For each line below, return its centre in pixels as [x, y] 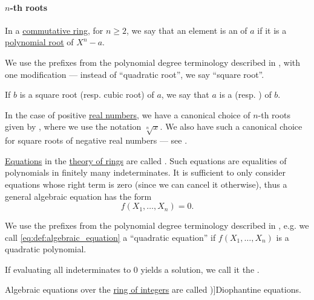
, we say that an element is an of [187, 30]
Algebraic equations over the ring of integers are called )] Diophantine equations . [153, 289]
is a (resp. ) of [245, 94]
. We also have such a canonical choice [231, 126]
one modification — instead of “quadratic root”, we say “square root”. [135, 74]
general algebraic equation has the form [78, 196]
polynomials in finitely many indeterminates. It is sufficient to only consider [146, 172]
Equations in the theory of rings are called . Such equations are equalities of [146, 160]
